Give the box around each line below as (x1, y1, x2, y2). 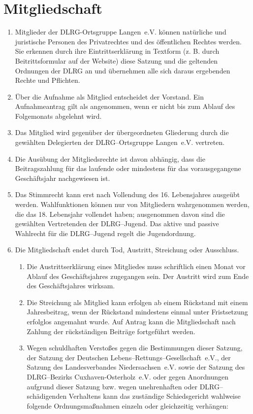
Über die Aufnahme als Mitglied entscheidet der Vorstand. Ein (15, 91, 204, 102)
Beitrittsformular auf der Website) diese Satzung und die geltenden (15, 55, 218, 66)
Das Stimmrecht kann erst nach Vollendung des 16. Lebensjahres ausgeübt (15, 189, 240, 200)
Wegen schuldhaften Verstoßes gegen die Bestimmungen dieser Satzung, (27, 343, 243, 353)
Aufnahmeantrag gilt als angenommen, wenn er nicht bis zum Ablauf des (15, 101, 235, 111)
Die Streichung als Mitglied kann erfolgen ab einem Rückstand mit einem (27, 297, 248, 307)
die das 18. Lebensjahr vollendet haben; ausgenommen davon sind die (15, 208, 225, 219)
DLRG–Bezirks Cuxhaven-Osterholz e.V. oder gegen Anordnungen (27, 371, 229, 381)
